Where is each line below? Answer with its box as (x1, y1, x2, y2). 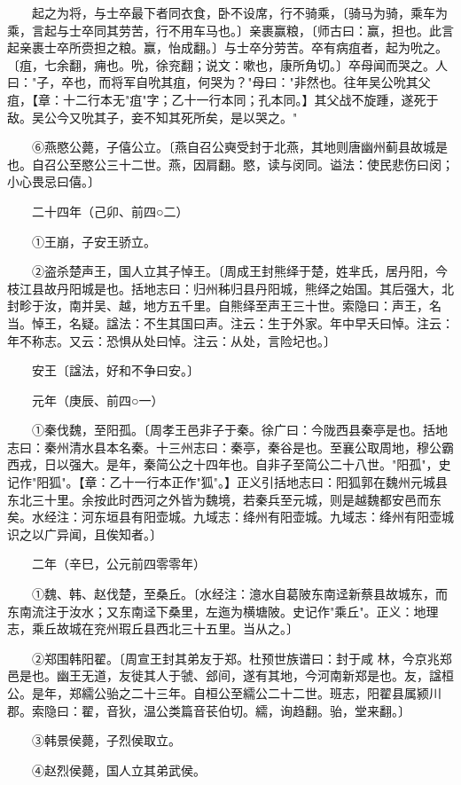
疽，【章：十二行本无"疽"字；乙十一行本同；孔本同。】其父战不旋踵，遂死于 (7, 90, 439, 108)
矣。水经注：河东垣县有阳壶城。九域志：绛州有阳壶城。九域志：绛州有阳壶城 (7, 507, 454, 526)
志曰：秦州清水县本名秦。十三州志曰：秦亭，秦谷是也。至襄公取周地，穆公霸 (7, 437, 454, 456)
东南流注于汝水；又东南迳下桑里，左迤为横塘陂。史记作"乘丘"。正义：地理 (7, 601, 439, 620)
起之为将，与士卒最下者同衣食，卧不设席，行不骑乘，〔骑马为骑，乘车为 (31, 4, 448, 21)
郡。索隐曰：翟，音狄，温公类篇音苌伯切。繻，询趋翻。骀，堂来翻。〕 (7, 701, 410, 719)
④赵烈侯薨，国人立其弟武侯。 (31, 760, 206, 779)
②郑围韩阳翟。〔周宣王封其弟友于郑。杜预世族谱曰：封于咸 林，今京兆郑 (31, 648, 452, 667)
